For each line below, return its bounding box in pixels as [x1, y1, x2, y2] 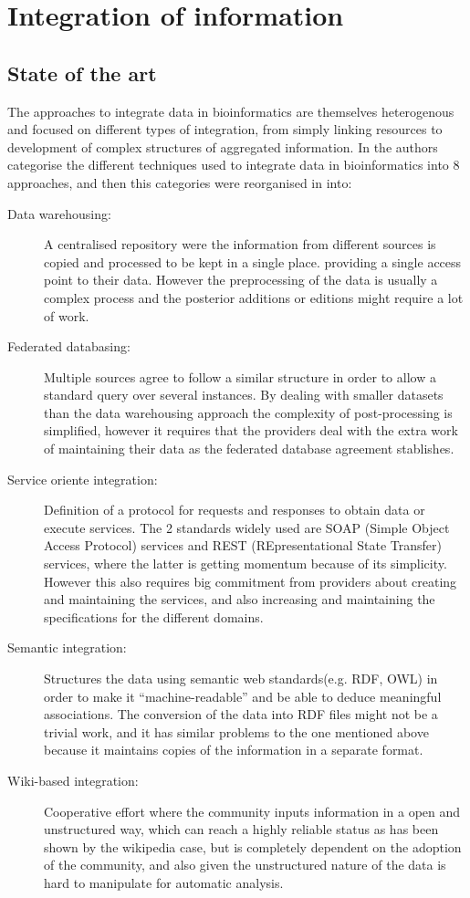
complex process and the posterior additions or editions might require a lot [44, 287, 464, 307]
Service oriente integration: [7, 469, 158, 488]
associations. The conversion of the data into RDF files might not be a [44, 705, 438, 724]
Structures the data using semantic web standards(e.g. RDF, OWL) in [44, 669, 438, 688]
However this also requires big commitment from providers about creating [44, 571, 457, 590]
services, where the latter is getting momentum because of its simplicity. [44, 554, 447, 573]
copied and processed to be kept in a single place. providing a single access [44, 252, 462, 271]
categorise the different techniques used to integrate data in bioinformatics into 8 [7, 155, 460, 174]
